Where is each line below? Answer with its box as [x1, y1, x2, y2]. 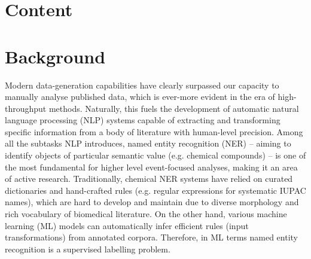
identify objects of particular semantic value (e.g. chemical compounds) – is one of [5, 149, 306, 162]
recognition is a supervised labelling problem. [5, 242, 170, 255]
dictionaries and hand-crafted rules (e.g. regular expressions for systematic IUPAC [5, 184, 306, 196]
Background [5, 44, 106, 68]
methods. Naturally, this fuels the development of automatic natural [48, 102, 299, 114]
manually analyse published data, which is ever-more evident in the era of [5, 90, 275, 103]
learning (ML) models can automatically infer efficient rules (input [5, 219, 249, 231]
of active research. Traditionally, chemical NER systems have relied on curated [5, 172, 293, 185]
